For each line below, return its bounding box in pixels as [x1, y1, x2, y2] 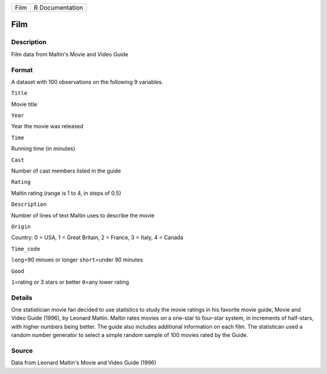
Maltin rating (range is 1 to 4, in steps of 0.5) [11, 189, 121, 197]
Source [11, 347, 33, 355]
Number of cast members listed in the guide [11, 167, 121, 175]
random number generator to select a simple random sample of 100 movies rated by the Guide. [11, 332, 248, 339]
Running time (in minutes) [11, 145, 76, 153]
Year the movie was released [11, 123, 84, 130]
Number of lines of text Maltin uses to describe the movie [11, 212, 154, 219]
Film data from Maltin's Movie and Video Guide [11, 50, 128, 57]
